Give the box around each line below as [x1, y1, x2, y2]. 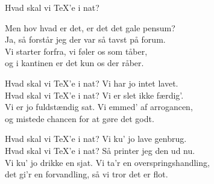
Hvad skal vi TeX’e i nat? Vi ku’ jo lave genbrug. [5, 132, 187, 145]
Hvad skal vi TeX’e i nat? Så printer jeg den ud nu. [5, 144, 195, 156]
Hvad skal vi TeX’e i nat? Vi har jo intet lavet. [5, 76, 178, 89]
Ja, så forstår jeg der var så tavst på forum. [5, 33, 166, 46]
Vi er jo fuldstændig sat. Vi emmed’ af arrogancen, [5, 100, 193, 113]
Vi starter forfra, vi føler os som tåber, [5, 44, 148, 57]
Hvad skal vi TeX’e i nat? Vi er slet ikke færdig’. [5, 88, 184, 101]
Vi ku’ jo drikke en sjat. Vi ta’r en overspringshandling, [5, 156, 210, 168]
